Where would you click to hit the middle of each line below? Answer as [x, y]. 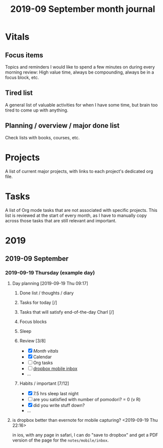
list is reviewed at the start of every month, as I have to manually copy [76, 215]
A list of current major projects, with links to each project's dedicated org [79, 171]
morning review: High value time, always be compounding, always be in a [80, 72]
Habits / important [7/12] [44, 383]
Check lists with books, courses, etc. [42, 137]
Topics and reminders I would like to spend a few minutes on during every [80, 67]
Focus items [24, 55]
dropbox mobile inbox [55, 368]
